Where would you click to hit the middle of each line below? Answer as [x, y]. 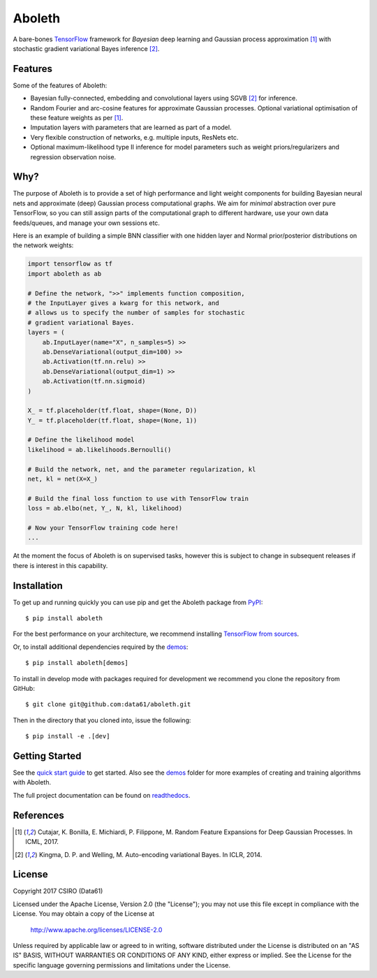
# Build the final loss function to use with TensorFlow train [138, 498]
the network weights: [43, 245]
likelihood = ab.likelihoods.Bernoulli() [99, 450]
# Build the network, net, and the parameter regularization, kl [142, 469]
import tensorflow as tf [70, 264]
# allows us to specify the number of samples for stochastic [136, 313]
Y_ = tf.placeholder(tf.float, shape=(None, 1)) [112, 420]
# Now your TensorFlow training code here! [103, 528]
